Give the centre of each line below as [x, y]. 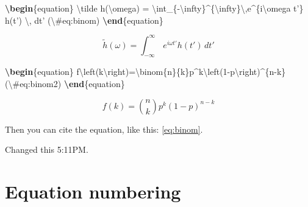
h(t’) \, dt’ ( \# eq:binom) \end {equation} [84, 20]
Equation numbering [93, 191]
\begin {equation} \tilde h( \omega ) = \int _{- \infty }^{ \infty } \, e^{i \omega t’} [154, 8]
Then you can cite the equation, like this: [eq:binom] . [104, 129]
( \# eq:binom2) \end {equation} [65, 84]
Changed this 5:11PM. [47, 149]
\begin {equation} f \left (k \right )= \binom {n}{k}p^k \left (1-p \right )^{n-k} [145, 72]
